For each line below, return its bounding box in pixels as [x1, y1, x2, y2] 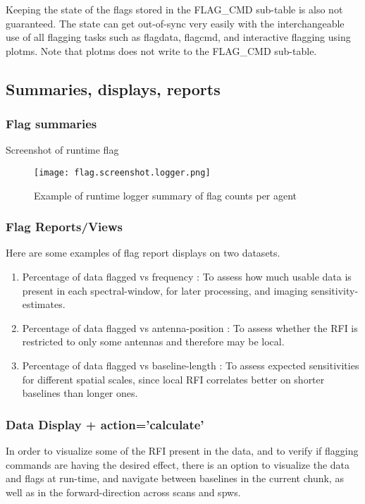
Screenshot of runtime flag [6, 142, 119, 157]
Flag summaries [6, 115, 97, 133]
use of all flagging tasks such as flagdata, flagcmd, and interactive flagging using [6, 30, 351, 44]
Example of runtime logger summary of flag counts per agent [34, 188, 297, 202]
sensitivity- [311, 283, 359, 297]
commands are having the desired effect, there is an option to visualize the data [6, 457, 350, 472]
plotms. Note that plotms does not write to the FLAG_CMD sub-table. [6, 43, 317, 58]
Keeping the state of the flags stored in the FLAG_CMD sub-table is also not [6, 2, 343, 16]
